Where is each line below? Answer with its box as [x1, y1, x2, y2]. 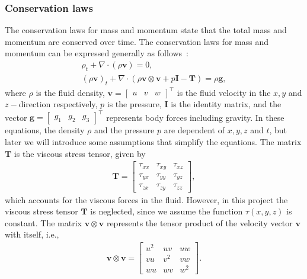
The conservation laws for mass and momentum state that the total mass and [5, 24, 287, 36]
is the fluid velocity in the [177, 86, 271, 98]
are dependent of [164, 124, 225, 136]
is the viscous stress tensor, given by [14, 147, 146, 159]
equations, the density [5, 124, 85, 136]
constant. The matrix [5, 216, 82, 229]
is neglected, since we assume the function [90, 205, 243, 217]
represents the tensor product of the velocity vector [106, 216, 293, 229]
